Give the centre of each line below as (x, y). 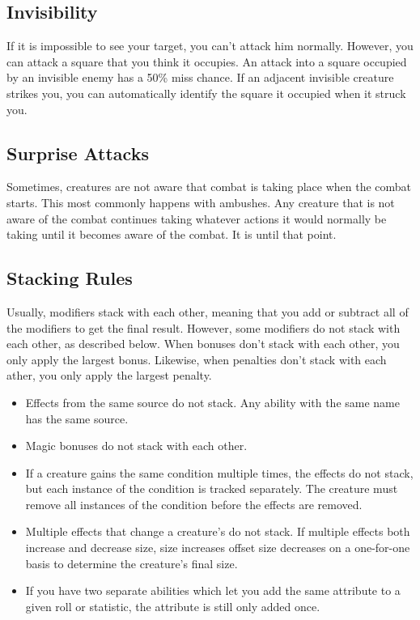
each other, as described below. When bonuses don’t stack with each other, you (203, 344)
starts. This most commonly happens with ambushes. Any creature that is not (201, 202)
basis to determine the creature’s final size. (132, 563)
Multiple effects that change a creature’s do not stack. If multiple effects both (218, 531)
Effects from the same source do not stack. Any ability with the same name (212, 402)
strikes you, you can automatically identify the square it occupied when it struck (206, 93)
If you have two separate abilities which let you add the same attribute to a (213, 590)
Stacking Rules (70, 278)
